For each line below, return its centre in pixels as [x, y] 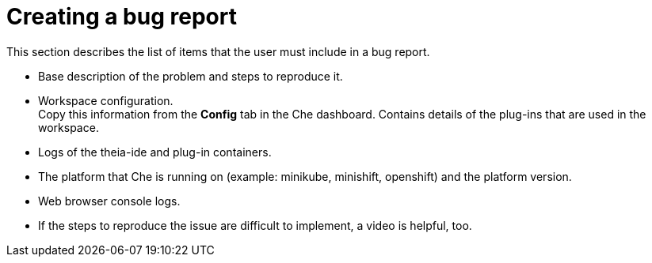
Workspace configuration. [106, 100]
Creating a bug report [122, 17]
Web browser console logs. [109, 201]
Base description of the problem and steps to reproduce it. [191, 76]
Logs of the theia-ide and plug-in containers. [155, 152]
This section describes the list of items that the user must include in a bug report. [218, 51]
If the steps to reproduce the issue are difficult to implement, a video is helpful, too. [255, 225]
